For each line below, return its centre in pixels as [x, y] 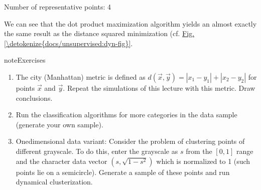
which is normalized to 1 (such [203, 161]
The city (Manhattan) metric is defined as [81, 76]
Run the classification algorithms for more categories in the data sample [126, 115]
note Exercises [25, 60]
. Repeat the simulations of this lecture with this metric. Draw [159, 87]
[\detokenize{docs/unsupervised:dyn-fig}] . [69, 43]
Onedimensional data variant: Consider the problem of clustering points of [130, 141]
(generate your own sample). [59, 124]
